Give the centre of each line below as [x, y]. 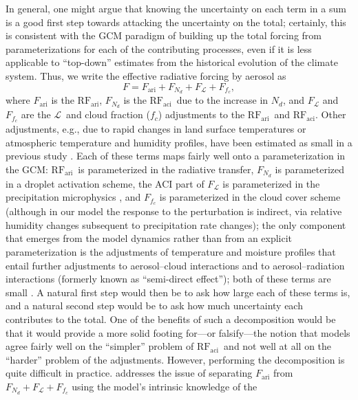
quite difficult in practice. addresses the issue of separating [129, 373]
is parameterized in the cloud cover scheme [250, 197]
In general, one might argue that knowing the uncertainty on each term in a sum [176, 8]
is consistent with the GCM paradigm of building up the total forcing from [164, 35]
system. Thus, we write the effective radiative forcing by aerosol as [146, 75]
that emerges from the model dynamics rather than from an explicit [149, 238]
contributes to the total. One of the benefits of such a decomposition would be [171, 319]
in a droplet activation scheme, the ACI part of [105, 183]
